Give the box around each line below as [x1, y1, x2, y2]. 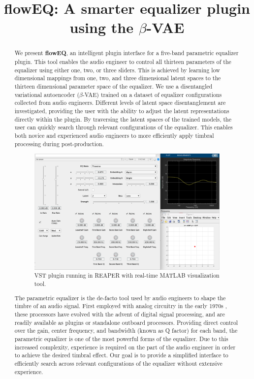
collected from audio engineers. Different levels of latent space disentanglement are [14, 98, 226, 107]
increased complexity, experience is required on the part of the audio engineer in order [14, 343, 236, 351]
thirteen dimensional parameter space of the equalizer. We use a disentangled [14, 82, 213, 90]
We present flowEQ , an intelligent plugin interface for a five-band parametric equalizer [14, 49, 239, 58]
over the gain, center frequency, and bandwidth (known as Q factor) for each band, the [14, 326, 238, 335]
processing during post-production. [14, 139, 104, 148]
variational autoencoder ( [14, 90, 80, 98]
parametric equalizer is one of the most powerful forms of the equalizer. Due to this [14, 334, 228, 343]
